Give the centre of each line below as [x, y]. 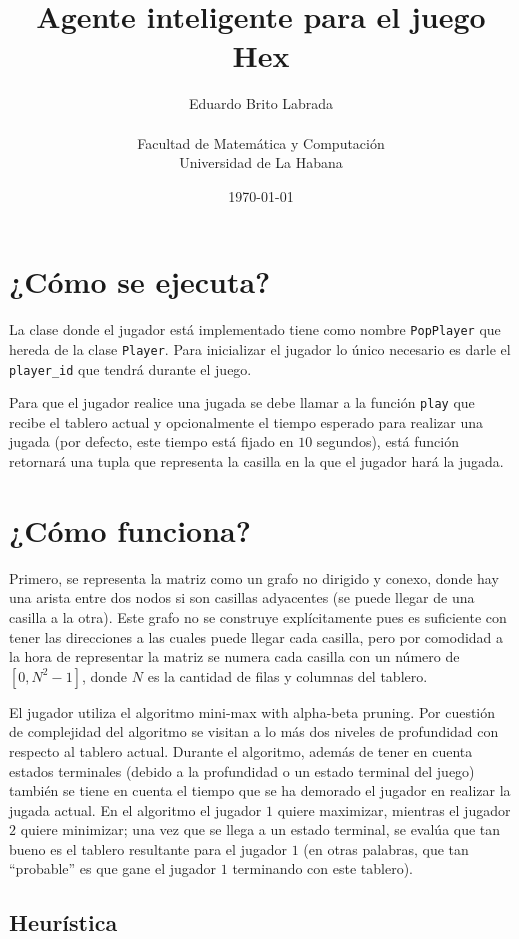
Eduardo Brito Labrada [261, 103]
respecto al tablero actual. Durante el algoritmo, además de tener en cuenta [241, 750]
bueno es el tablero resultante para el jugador [148, 848]
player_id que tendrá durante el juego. [130, 368]
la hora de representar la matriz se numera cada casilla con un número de [234, 656]
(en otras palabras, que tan [386, 848]
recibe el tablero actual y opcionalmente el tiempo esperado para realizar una [246, 421]
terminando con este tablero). [322, 868]
